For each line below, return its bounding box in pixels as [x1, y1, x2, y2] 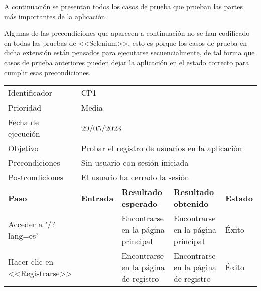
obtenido [173, 198, 209, 210]
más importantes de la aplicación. [4, 11, 107, 21]
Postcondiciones [8, 171, 64, 183]
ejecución [8, 128, 40, 140]
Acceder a [8, 218, 43, 230]
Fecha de [8, 116, 39, 128]
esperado [121, 198, 158, 210]
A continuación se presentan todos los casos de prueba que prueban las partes [4, 1, 243, 11]
